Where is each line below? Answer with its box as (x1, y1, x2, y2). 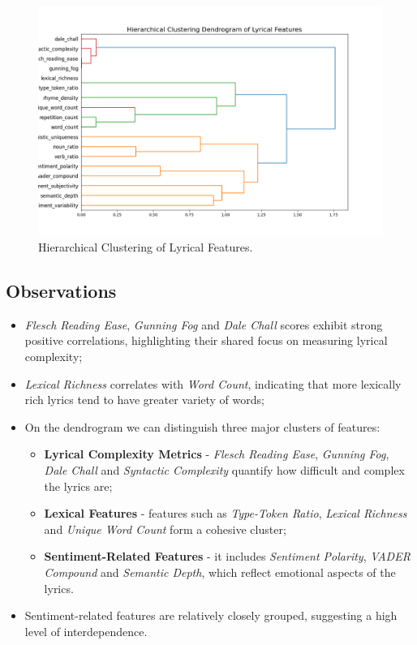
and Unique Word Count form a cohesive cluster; (44, 520, 286, 537)
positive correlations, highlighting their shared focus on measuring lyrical (24, 332, 388, 349)
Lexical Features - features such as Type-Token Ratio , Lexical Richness (44, 505, 407, 522)
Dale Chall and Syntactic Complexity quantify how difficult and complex (44, 461, 405, 478)
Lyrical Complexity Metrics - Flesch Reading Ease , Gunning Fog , (44, 445, 389, 462)
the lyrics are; (44, 477, 113, 494)
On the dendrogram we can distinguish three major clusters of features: (24, 418, 380, 435)
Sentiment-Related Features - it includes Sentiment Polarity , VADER (44, 548, 411, 565)
